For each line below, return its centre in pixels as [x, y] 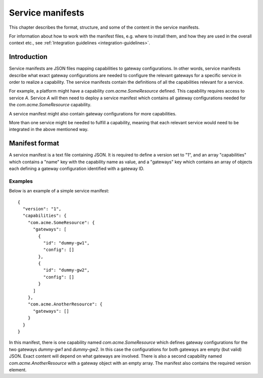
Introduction [28, 57]
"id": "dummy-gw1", [66, 243]
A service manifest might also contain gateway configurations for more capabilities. [93, 113]
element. [18, 370]
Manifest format [34, 143]
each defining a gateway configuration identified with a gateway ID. [77, 169]
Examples [21, 181]
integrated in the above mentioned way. [49, 130]
